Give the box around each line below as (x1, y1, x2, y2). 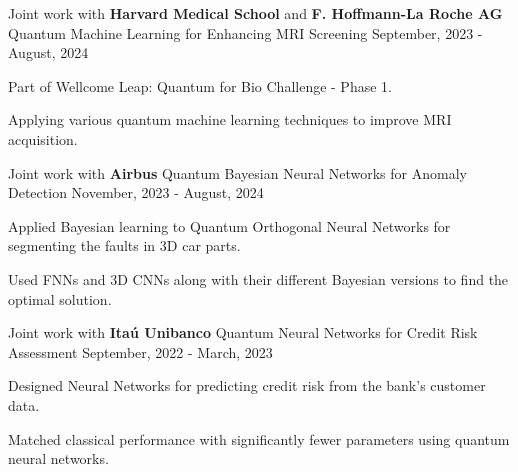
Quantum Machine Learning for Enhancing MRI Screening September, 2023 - (8, 22, 483, 43)
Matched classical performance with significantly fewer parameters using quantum (8, 428, 510, 449)
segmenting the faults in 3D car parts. (8, 235, 241, 256)
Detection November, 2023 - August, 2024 (8, 182, 264, 203)
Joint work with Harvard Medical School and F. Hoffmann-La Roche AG (8, 3, 503, 23)
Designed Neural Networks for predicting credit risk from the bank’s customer (8, 375, 486, 396)
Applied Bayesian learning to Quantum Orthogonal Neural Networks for (8, 215, 451, 236)
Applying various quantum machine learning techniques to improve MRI (8, 109, 452, 130)
